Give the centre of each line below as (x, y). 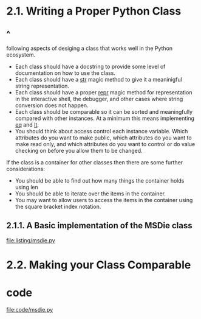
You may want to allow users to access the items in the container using (104, 200)
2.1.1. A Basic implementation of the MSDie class (99, 226)
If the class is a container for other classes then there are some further (95, 162)
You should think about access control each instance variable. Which (101, 131)
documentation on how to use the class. (65, 73)
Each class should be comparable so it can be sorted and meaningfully (104, 112)
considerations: (26, 169)
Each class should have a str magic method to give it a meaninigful (98, 79)
